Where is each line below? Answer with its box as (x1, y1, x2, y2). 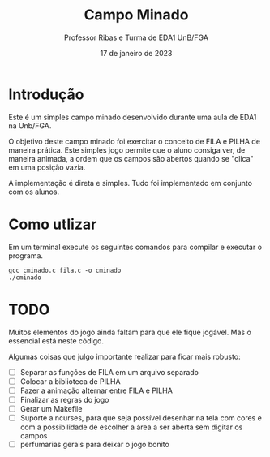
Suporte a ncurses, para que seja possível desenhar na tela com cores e (19, 412, 262, 423)
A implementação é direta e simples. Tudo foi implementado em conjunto (8, 178, 253, 188)
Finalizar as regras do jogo (19, 394, 109, 404)
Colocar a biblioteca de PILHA (19, 376, 121, 386)
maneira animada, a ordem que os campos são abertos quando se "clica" (8, 153, 254, 163)
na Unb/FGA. (8, 120, 52, 131)
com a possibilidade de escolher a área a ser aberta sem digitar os (19, 422, 243, 432)
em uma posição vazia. (8, 162, 86, 172)
